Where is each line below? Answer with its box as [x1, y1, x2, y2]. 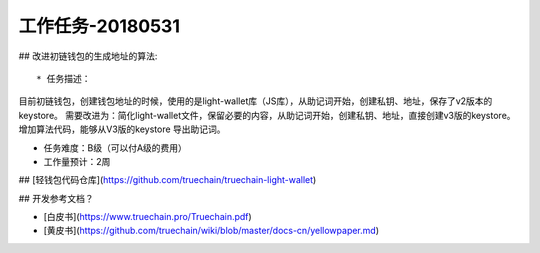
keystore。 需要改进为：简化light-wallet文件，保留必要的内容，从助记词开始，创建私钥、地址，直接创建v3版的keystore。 [18, 109, 516, 121]
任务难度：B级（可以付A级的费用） [43, 141, 187, 154]
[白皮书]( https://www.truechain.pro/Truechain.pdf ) [43, 211, 252, 223]
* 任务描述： [36, 73, 91, 84]
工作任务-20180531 [18, 15, 180, 37]
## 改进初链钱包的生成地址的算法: [18, 50, 158, 62]
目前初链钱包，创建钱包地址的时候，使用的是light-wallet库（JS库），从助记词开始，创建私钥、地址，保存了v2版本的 [18, 95, 493, 107]
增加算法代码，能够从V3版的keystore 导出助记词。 [18, 123, 226, 135]
